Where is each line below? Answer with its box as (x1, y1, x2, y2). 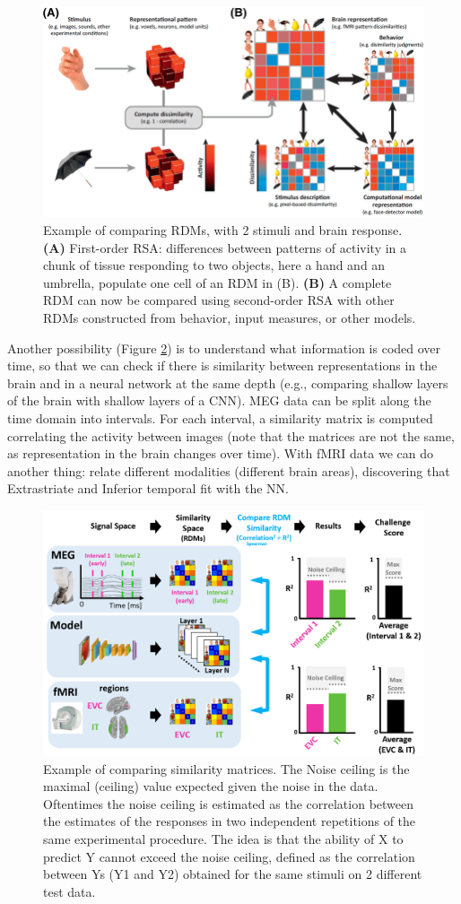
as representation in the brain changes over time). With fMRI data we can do (7, 444, 434, 463)
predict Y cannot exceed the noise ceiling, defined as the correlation (43, 847, 415, 865)
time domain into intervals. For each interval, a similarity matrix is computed (7, 408, 433, 427)
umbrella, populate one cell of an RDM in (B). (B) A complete (43, 273, 392, 291)
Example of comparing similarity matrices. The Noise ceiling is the (43, 759, 410, 778)
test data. (43, 882, 96, 900)
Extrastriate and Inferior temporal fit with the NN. (7, 479, 289, 498)
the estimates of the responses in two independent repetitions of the (43, 812, 416, 830)
